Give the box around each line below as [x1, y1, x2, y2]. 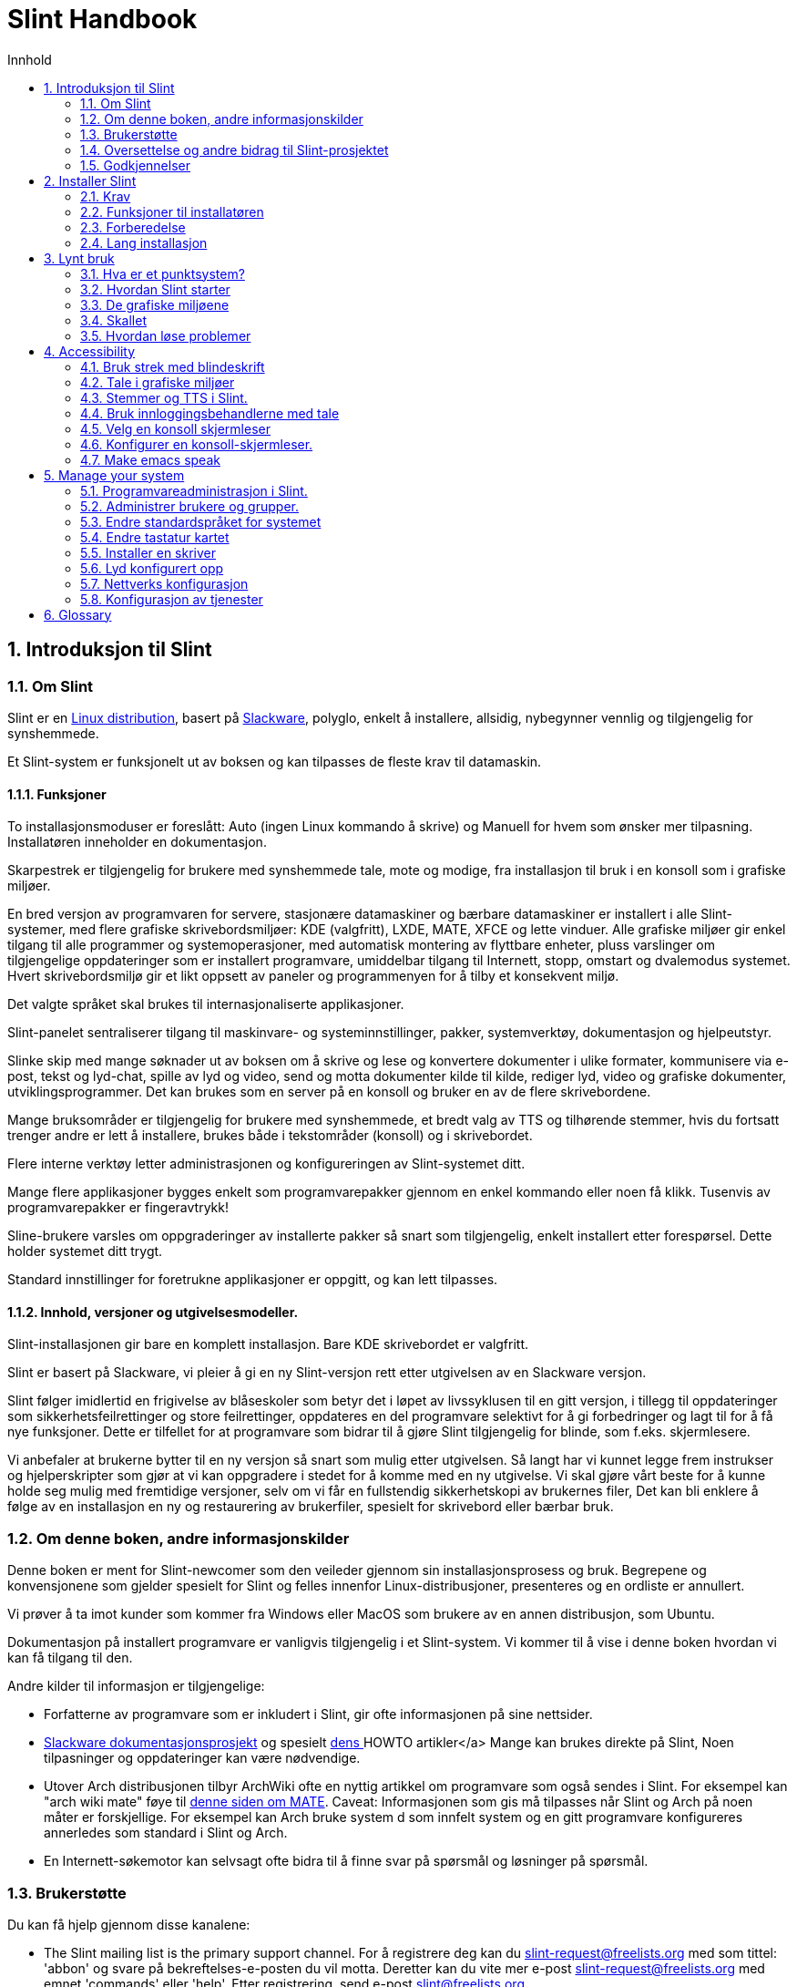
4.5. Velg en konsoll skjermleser [80, 420, 271, 437]
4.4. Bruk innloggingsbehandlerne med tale [80, 405, 340, 421]
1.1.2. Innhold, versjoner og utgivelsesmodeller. [7, 1303, 299, 1320]
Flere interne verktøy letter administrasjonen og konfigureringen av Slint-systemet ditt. [7, 1156, 526, 1172]
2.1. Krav [80, 188, 131, 204]
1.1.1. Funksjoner [7, 786, 107, 802]
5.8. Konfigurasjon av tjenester [80, 591, 263, 607]
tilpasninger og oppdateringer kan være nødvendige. [44, 1750, 361, 1766]
